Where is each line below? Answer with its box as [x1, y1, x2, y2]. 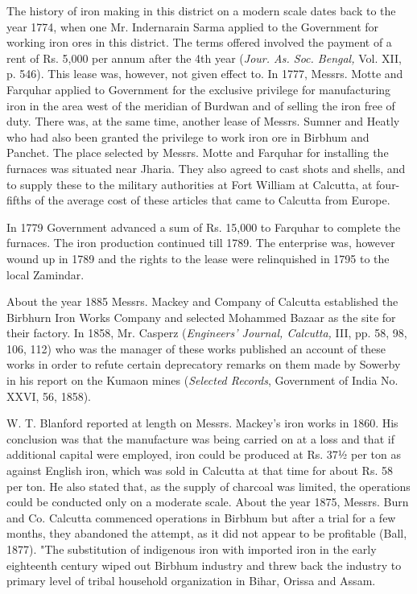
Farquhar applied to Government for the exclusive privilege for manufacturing [6, 80, 391, 97]
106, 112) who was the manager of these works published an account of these [6, 340, 386, 357]
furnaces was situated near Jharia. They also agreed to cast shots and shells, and [6, 159, 406, 176]
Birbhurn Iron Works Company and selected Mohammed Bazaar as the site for [6, 308, 396, 325]
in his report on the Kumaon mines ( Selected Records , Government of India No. [6, 372, 398, 389]
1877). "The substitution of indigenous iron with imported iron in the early [6, 541, 377, 557]
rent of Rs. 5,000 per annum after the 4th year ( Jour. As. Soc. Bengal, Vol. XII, [6, 49, 402, 66]
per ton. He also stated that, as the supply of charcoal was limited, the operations [6, 477, 411, 494]
